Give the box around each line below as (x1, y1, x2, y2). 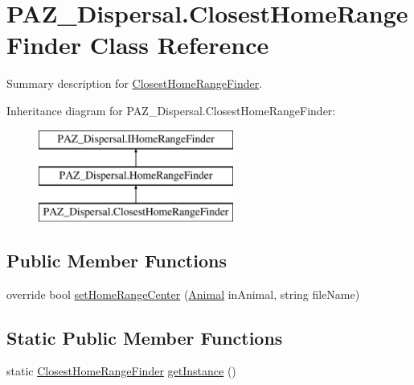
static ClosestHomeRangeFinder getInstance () (6, 362, 236, 379)
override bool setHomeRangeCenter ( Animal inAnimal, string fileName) (6, 285, 360, 302)
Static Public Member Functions (6, 325, 283, 350)
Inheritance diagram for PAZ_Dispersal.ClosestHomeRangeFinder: (6, 101, 336, 118)
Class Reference (89, 28, 269, 61)
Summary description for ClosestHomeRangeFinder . (6, 75, 263, 92)
